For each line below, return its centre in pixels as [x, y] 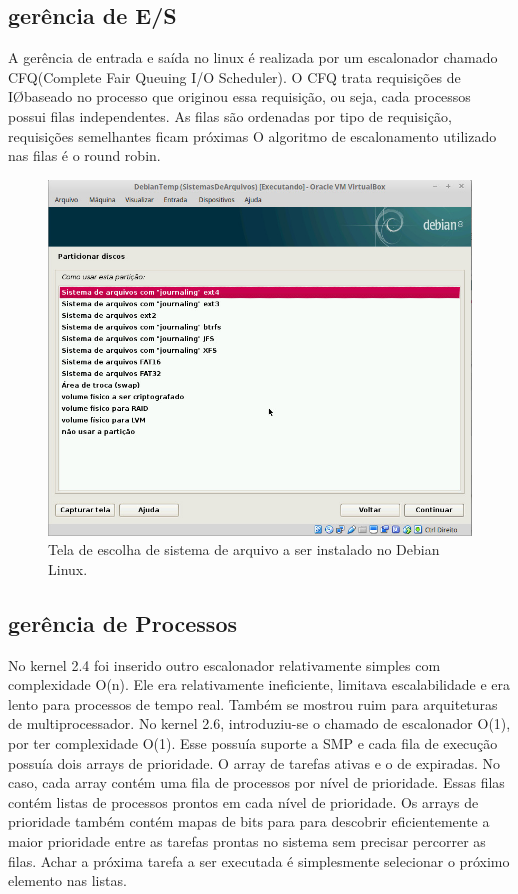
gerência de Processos [123, 622]
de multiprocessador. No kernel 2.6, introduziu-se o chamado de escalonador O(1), [259, 723]
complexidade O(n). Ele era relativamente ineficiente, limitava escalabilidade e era [259, 684]
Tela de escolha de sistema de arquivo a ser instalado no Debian [244, 549]
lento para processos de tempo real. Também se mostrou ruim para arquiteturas [253, 703]
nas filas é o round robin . [84, 155]
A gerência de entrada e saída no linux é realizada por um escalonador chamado [253, 57]
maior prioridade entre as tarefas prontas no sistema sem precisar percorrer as [247, 840]
